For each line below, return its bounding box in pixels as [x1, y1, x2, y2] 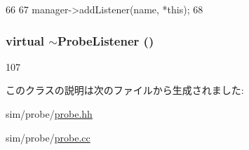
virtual [6, 32, 45, 49]
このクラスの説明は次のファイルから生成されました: [6, 83, 244, 97]
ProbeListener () [57, 32, 154, 49]
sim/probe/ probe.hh [6, 107, 93, 121]
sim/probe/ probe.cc [6, 130, 90, 144]
